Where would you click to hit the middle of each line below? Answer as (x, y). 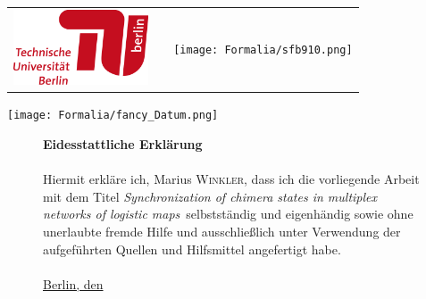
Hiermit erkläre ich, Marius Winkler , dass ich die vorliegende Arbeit (231, 179)
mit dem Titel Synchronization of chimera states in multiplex (210, 196)
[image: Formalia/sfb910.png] (263, 50)
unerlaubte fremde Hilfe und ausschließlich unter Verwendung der (222, 231)
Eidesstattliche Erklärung (123, 143)
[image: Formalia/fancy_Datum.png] (113, 116)
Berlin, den (73, 283)
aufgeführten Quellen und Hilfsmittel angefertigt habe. (192, 249)
